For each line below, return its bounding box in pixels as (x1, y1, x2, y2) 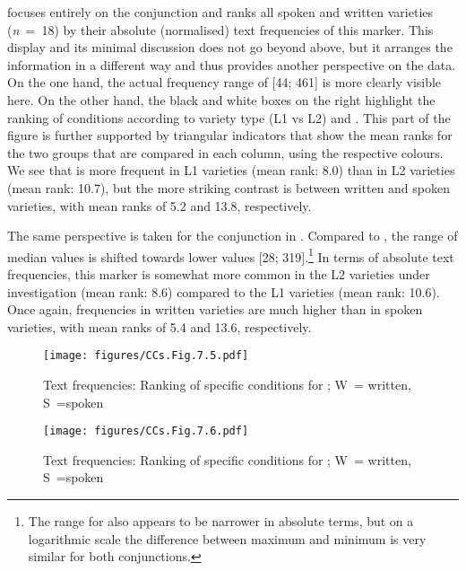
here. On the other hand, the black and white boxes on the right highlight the (7, 90, 436, 109)
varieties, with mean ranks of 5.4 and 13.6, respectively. (7, 317, 312, 336)
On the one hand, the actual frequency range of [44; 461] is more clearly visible (7, 73, 442, 92)
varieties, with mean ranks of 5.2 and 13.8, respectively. (7, 196, 312, 215)
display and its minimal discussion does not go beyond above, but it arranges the (7, 38, 453, 57)
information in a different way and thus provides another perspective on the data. (7, 55, 456, 74)
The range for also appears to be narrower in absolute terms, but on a (28, 512, 414, 531)
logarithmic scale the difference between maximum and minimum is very (28, 529, 427, 548)
